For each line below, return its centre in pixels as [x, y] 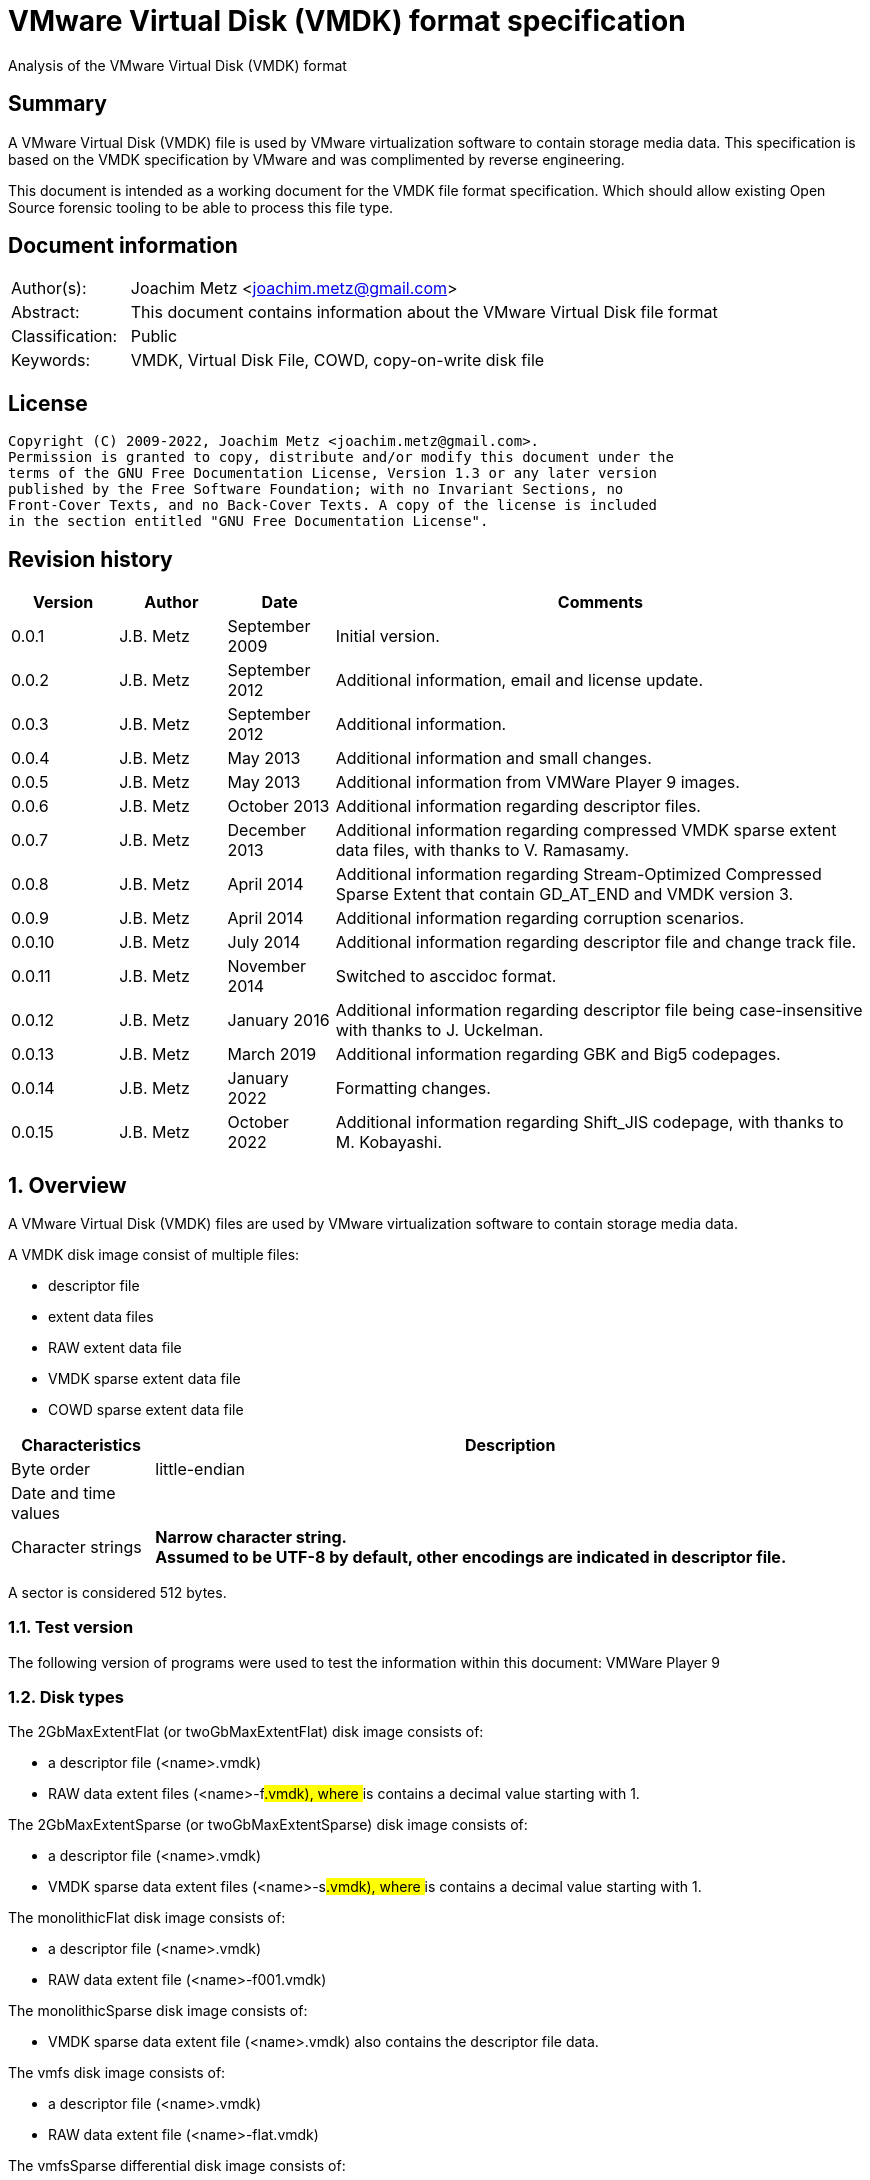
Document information [123, 246]
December [267, 830]
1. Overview [67, 1185]
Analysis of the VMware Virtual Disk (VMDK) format [177, 65]
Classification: [64, 336]
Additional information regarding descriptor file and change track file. [596, 942]
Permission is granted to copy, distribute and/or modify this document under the [341, 457]
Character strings [76, 1546]
